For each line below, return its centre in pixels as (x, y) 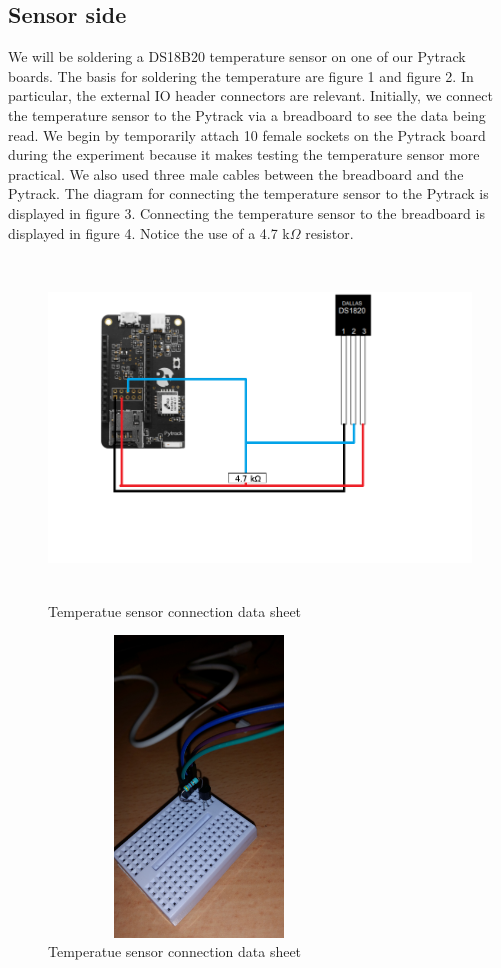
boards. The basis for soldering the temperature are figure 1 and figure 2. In (241, 75)
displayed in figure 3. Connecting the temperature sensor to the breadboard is (246, 212)
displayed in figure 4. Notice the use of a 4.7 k (149, 232)
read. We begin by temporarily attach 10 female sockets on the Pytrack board (247, 134)
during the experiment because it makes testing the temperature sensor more (244, 154)
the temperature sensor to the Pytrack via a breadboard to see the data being (247, 114)
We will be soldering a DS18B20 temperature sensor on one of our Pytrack (237, 56)
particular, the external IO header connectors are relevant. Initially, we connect (250, 95)
